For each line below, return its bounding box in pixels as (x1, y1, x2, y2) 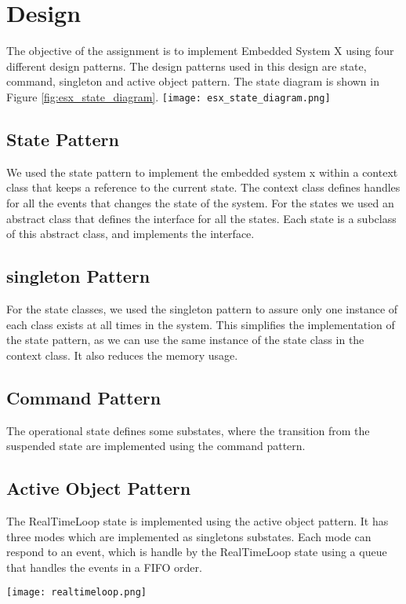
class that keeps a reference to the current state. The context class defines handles (6, 179, 401, 196)
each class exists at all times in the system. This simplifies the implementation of (6, 316, 395, 332)
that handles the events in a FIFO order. (6, 558, 202, 575)
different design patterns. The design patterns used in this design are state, (6, 57, 367, 74)
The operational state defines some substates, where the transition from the (6, 422, 370, 438)
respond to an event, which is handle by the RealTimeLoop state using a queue (6, 544, 387, 560)
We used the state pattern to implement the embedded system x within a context (6, 163, 398, 180)
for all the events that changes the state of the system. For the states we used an (6, 194, 394, 210)
